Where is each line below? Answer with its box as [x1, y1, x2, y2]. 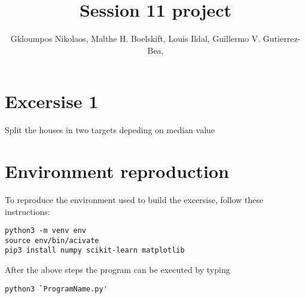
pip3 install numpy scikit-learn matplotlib [5, 246, 185, 255]
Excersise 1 [5, 89, 99, 113]
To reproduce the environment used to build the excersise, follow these [5, 193, 264, 205]
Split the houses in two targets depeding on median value [5, 124, 215, 136]
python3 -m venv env [5, 226, 87, 235]
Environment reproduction [5, 159, 229, 183]
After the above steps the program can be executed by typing [5, 263, 230, 276]
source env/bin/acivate [5, 236, 99, 245]
